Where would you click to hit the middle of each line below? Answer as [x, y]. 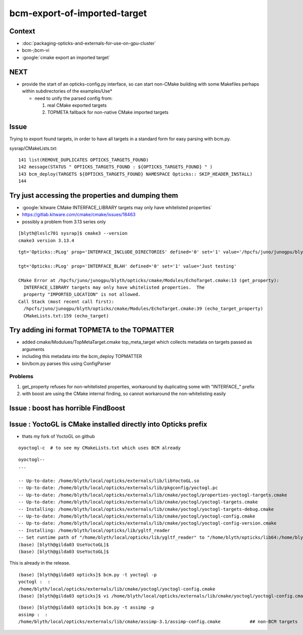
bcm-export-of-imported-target [78, 13]
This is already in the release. [40, 563]
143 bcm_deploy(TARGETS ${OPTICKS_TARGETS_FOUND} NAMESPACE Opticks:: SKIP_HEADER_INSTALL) [135, 174]
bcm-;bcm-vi [36, 50]
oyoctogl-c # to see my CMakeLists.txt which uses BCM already [100, 448]
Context [22, 31]
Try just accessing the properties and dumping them [94, 195]
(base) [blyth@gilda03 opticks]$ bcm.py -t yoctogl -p [88, 574]
